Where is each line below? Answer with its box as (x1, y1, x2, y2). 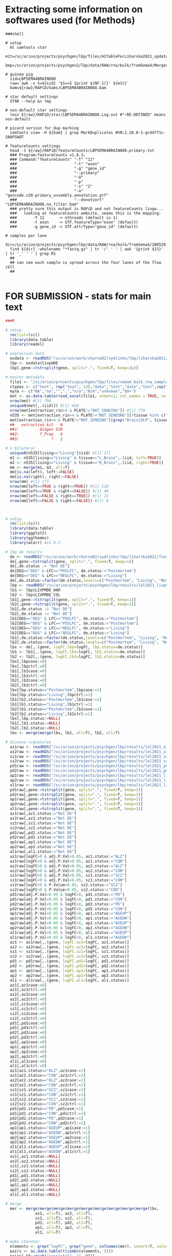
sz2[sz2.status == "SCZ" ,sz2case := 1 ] (10, 1097, 86, 1102)
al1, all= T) (35, 1230, 60, 1235)
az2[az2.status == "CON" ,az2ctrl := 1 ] (10, 1082, 86, 1087)
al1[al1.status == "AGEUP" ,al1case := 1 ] (10, 1144, 91, 1149)
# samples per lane (5, 233, 47, 238)
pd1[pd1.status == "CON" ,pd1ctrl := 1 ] (10, 1111, 86, 1116)
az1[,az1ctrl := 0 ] (10, 987, 47, 992)
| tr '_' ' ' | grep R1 (5, 251, 56, 256)
